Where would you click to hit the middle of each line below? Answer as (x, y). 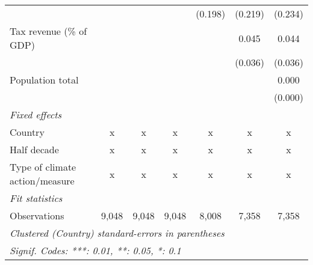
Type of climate (43, 167)
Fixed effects (36, 114)
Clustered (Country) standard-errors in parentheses (117, 233)
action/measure (42, 181)
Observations (37, 215)
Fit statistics (36, 198)
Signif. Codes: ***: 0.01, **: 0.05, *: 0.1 (95, 250)
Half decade (34, 149)
